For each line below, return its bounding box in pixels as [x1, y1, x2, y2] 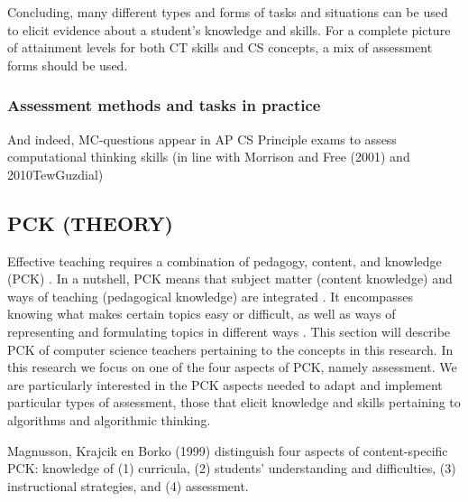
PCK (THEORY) [7, 209, 173, 237]
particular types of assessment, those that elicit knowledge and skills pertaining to [7, 393, 461, 412]
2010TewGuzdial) [7, 164, 104, 183]
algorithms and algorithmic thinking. [7, 410, 211, 429]
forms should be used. [7, 55, 128, 74]
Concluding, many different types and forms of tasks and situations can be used [7, 3, 448, 21]
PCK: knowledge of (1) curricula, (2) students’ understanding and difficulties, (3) [7, 459, 456, 478]
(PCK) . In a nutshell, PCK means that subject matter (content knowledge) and [7, 269, 453, 288]
